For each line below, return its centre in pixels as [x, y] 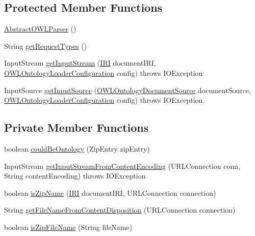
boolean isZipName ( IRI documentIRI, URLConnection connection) [110, 193]
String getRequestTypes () [46, 46]
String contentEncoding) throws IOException [75, 176]
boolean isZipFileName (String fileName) [68, 227]
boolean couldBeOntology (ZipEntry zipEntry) [77, 148]
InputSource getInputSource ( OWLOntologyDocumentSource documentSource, [128, 90]
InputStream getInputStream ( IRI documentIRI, [80, 63]
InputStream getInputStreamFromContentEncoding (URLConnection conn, [122, 166]
